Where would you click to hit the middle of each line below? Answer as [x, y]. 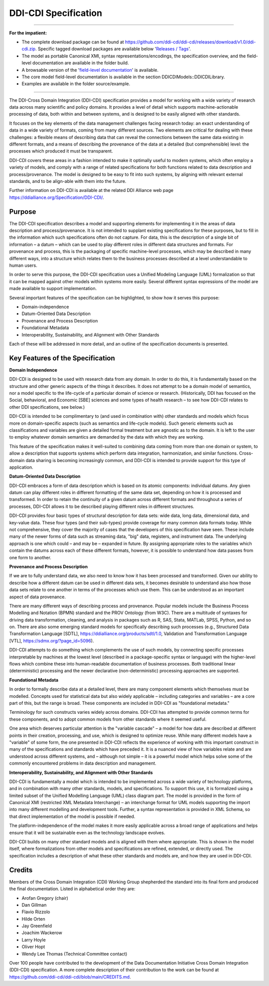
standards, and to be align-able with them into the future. [68, 181]
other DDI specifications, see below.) [47, 407]
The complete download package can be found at [73, 42]
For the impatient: [28, 33]
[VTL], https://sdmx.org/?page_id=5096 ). [52, 641]
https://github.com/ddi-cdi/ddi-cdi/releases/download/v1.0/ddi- [190, 42]
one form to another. [30, 557]
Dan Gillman [34, 905]
